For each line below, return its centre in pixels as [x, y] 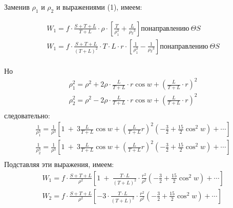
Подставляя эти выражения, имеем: [59, 164]
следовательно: [27, 115]
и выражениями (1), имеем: [99, 7]
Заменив [17, 7]
